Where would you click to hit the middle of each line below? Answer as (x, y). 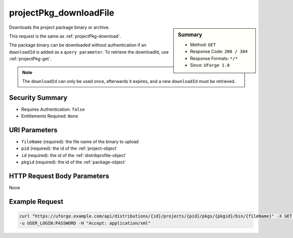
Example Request (36, 202)
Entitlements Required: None (50, 116)
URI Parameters (33, 130)
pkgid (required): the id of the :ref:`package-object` (74, 162)
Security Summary (38, 98)
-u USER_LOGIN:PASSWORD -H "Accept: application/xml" (85, 223)
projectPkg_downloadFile (62, 13)
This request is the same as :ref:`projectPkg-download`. (65, 36)
